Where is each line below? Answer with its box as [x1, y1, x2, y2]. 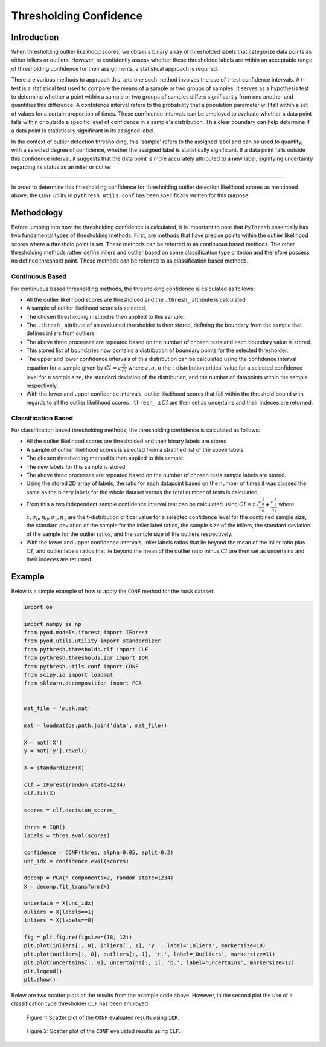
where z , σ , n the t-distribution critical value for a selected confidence [127, 364, 303, 371]
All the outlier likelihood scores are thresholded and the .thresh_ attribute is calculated [26, 296, 246, 303]
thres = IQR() [24, 823, 66, 830]
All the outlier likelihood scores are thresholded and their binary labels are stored [26, 437, 227, 445]
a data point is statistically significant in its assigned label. [11, 127, 155, 134]
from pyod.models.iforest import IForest [24, 629, 149, 636]
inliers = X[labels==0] [24, 917, 95, 924]
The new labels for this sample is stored [26, 463, 126, 470]
